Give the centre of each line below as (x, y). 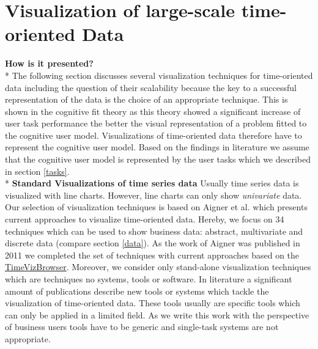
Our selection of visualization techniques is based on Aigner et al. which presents (156, 207)
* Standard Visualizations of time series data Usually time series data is (152, 183)
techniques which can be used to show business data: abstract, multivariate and (154, 231)
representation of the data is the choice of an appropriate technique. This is (146, 99)
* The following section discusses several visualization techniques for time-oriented (159, 75)
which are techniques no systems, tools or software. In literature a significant (149, 279)
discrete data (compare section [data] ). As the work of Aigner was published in (153, 243)
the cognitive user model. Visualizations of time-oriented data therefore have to (153, 135)
